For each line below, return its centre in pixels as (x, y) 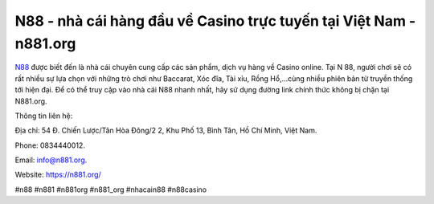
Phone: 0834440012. (50, 145)
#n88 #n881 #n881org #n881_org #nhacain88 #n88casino (111, 190)
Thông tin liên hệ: (44, 116)
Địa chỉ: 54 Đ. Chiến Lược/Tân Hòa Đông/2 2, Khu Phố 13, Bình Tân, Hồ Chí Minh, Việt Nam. (166, 131)
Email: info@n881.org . (51, 160)
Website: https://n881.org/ (58, 175)
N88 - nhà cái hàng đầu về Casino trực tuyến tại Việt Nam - (215, 21)
